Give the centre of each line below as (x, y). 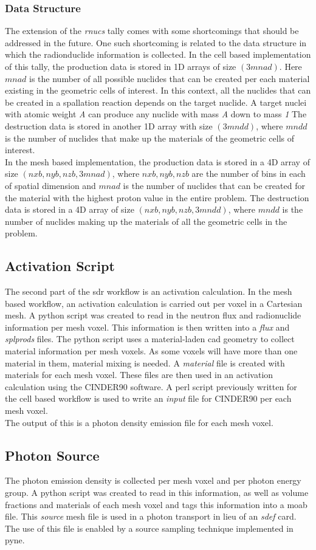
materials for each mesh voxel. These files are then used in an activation (139, 375)
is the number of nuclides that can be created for (214, 185)
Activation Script (60, 266)
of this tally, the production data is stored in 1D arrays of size (121, 66)
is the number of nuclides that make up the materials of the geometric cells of (149, 138)
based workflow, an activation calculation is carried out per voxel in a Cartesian (154, 303)
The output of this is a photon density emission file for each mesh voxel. (139, 422)
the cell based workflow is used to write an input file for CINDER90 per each (148, 398)
